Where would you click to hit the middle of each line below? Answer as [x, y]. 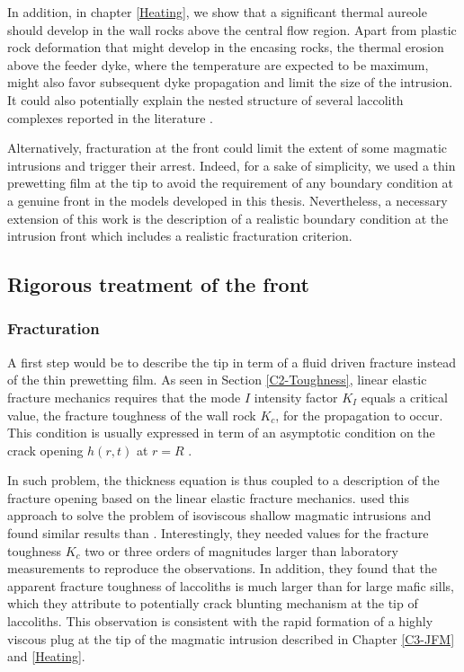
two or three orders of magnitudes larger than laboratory [241, 550]
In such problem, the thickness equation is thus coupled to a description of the [223, 480]
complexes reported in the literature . [110, 117]
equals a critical [404, 397]
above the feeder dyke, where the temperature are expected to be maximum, [218, 64]
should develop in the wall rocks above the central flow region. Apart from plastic [232, 29]
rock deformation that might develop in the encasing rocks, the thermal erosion [226, 47]
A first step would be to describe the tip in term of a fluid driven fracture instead [232, 362]
